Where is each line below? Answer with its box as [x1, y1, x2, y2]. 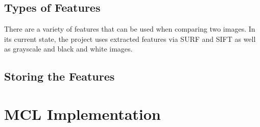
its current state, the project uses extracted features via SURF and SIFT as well [4, 33, 256, 44]
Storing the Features [4, 68, 115, 84]
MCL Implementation [4, 103, 161, 124]
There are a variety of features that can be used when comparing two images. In [4, 23, 255, 34]
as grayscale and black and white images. [4, 43, 133, 54]
